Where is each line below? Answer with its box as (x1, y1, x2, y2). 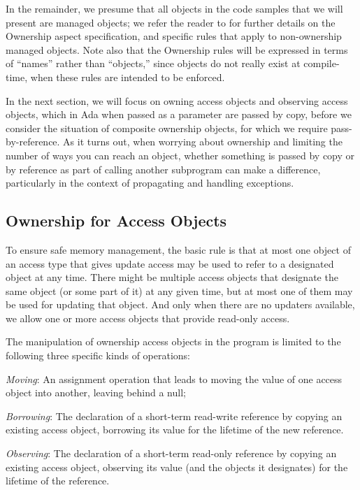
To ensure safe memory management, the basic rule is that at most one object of (6, 242, 351, 257)
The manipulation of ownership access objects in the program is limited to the (6, 334, 341, 349)
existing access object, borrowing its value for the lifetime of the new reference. (6, 422, 344, 437)
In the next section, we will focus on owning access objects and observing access (6, 93, 348, 108)
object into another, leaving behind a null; (6, 385, 186, 400)
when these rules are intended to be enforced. (30, 69, 225, 84)
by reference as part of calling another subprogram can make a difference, (6, 161, 321, 176)
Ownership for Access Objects (6, 210, 227, 231)
